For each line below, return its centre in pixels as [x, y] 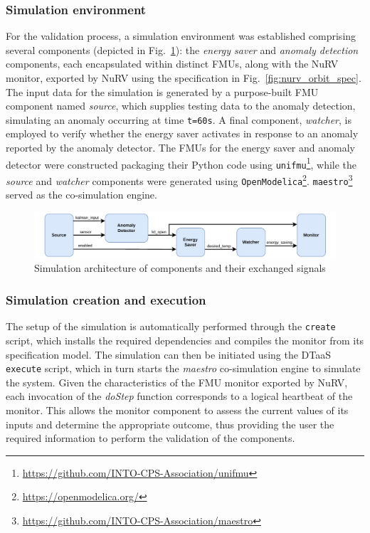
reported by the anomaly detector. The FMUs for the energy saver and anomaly [180, 148]
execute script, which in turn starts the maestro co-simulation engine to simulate [183, 368]
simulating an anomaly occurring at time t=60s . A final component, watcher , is [179, 119]
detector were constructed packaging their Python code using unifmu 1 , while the [181, 163]
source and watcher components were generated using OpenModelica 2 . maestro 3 [179, 179]
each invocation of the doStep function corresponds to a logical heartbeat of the [179, 396]
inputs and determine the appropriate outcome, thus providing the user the [170, 424]
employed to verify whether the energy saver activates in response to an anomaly [182, 133]
